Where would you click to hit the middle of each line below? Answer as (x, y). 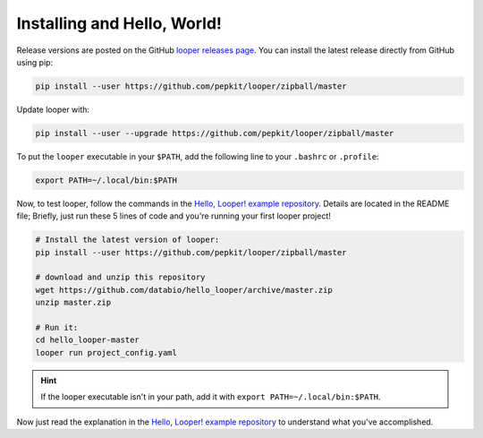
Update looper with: (53, 109)
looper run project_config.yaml (106, 352)
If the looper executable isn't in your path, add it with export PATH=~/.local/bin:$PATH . (211, 397)
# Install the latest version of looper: (127, 240)
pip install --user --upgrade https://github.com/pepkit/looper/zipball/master (215, 133)
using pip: (35, 62)
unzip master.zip (73, 303)
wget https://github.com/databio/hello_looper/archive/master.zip (184, 290)
